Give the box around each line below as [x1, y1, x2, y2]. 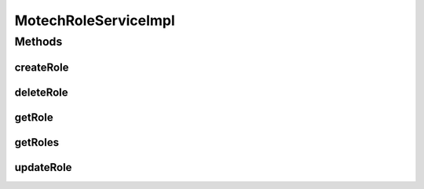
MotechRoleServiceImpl [14, 12, 176, 29]
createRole [14, 60, 69, 74]
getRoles [14, 136, 59, 149]
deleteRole [14, 85, 68, 99]
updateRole [14, 161, 72, 174]
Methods [14, 35, 63, 49]
